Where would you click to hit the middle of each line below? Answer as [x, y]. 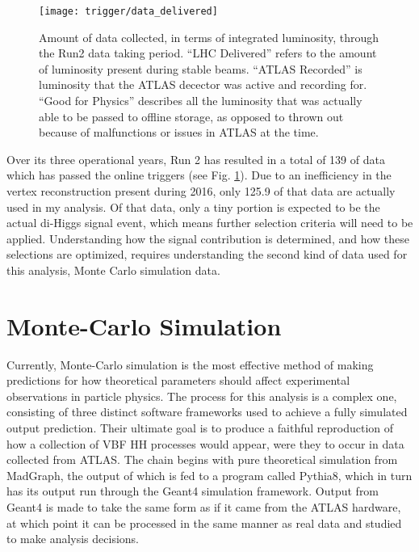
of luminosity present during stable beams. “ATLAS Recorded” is [201, 68]
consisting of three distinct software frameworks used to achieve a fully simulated [207, 412]
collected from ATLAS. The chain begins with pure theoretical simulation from [202, 459]
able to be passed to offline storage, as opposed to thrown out [191, 116]
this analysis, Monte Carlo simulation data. [113, 270]
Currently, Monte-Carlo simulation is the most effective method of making [190, 364]
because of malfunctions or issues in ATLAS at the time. [179, 132]
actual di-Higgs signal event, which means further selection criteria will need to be [210, 223]
